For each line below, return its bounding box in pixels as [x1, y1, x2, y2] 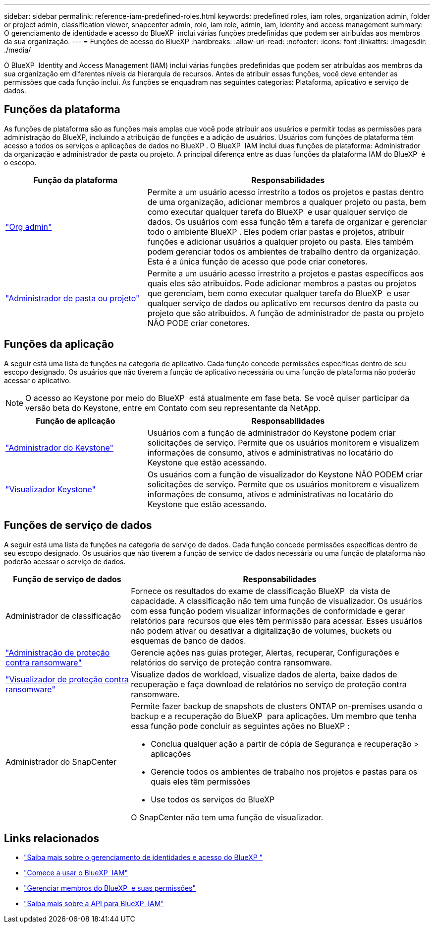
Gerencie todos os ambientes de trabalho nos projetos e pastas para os [151, 766, 418, 777]
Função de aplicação [36, 415, 115, 426]
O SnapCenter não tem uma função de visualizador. [131, 812, 324, 822]
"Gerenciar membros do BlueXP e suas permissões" [24, 884, 196, 893]
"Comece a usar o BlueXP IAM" [24, 868, 128, 877]
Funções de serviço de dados [4, 519, 152, 532]
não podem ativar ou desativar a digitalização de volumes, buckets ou [131, 625, 392, 636]
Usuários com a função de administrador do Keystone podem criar [147, 427, 396, 438]
